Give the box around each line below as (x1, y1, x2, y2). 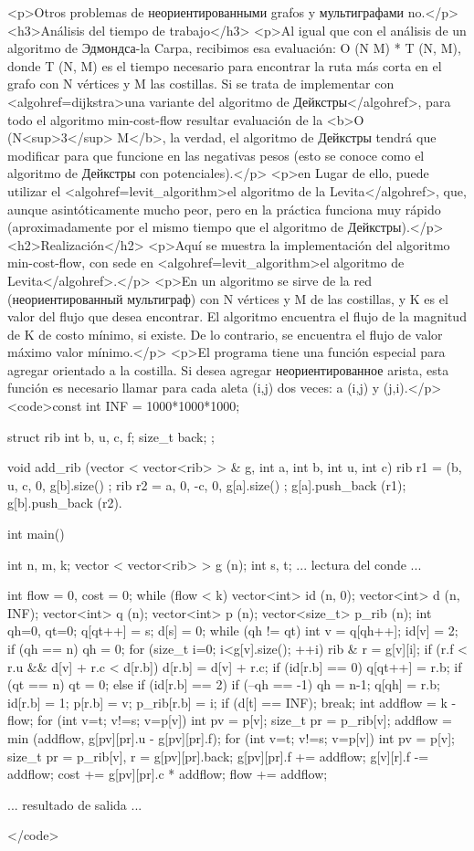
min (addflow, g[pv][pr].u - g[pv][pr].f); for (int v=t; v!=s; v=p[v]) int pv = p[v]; (7, 728, 455, 747)
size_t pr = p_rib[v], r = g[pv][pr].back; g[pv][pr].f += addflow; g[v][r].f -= (7, 746, 429, 765)
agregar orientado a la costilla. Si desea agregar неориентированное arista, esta (7, 360, 449, 379)
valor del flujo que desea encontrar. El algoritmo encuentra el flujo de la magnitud (7, 307, 467, 326)
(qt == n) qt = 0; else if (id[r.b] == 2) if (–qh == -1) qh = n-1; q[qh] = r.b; (7, 675, 440, 694)
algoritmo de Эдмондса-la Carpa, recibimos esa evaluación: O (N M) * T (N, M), (7, 38, 461, 58)
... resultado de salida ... (7, 794, 142, 814)
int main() (7, 524, 65, 543)
